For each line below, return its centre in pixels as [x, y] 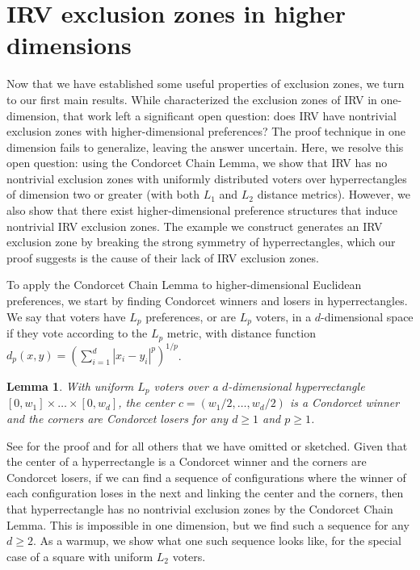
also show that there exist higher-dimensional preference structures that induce [202, 210]
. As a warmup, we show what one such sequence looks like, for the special [217, 541]
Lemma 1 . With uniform [70, 386]
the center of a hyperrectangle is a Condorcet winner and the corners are [187, 461]
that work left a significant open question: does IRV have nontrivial [230, 115]
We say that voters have [66, 316]
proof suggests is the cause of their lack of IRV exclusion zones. [163, 257]
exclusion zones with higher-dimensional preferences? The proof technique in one [206, 131]
